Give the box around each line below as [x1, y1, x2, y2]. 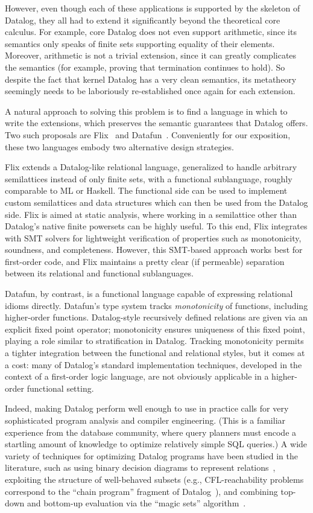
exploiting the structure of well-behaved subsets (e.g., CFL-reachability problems [5, 473, 304, 485]
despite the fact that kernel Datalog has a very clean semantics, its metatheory [5, 72, 297, 85]
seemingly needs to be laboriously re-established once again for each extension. [5, 84, 296, 97]
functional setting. [27, 381, 94, 394]
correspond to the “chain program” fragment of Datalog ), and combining [5, 485, 278, 497]
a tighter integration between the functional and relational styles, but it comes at [5, 346, 305, 359]
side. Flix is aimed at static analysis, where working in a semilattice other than [5, 208, 297, 220]
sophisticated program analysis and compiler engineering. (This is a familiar [5, 414, 286, 426]
